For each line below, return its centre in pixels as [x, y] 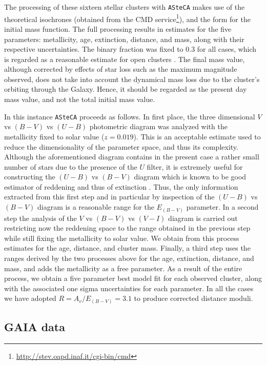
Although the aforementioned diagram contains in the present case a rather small [132, 157]
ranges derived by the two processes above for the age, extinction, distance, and [129, 258]
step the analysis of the [40, 218]
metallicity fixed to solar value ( [54, 136]
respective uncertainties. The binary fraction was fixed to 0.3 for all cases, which [130, 49]
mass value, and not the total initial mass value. [80, 99]
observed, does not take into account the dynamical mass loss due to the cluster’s [132, 79]
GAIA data [35, 327]
